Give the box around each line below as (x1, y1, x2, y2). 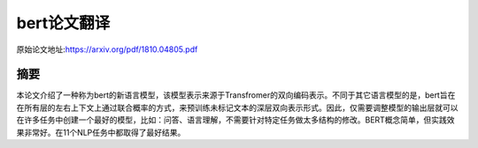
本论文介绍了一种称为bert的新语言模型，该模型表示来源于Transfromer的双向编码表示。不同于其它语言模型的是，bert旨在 (16, 90, 456, 100)
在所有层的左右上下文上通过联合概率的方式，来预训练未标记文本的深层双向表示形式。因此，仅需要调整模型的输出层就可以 (16, 102, 459, 113)
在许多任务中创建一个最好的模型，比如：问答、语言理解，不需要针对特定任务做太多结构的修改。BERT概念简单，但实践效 (16, 115, 455, 125)
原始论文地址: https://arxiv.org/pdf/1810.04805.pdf (16, 44, 198, 55)
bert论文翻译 (16, 13, 111, 33)
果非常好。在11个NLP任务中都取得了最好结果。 (16, 127, 186, 137)
